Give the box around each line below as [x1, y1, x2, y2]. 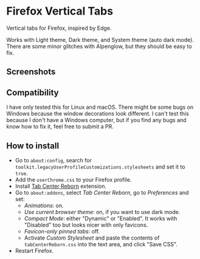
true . [15, 169, 29, 177]
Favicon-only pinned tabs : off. [24, 227, 100, 235]
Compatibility [6, 87, 59, 98]
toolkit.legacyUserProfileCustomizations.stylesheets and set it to [15, 163, 185, 170]
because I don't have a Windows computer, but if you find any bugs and [6, 117, 187, 124]
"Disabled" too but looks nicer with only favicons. [24, 221, 148, 229]
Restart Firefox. [15, 247, 54, 254]
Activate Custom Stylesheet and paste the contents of [24, 234, 160, 241]
